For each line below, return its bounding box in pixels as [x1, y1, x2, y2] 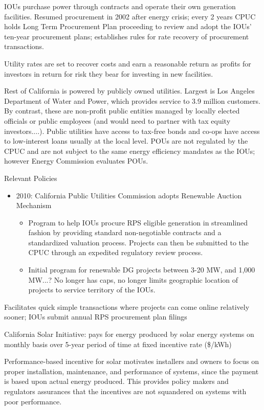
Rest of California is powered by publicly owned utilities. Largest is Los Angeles [4, 85, 255, 96]
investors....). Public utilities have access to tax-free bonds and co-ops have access [4, 125, 260, 136]
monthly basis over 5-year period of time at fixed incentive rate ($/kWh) [4, 338, 232, 349]
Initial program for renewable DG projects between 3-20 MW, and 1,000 [28, 264, 255, 275]
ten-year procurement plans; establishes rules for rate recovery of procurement [4, 31, 249, 41]
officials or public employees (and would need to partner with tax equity [4, 115, 231, 126]
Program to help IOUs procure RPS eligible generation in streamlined [28, 217, 248, 227]
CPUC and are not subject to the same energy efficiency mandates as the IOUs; [4, 145, 255, 156]
